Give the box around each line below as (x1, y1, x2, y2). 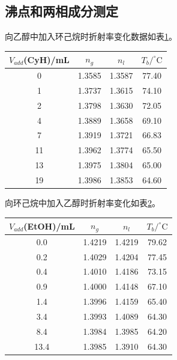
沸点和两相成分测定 (5, 2, 118, 20)
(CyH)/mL (23, 53, 70, 66)
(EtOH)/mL (23, 219, 75, 232)
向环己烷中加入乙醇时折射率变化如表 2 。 (5, 197, 160, 209)
